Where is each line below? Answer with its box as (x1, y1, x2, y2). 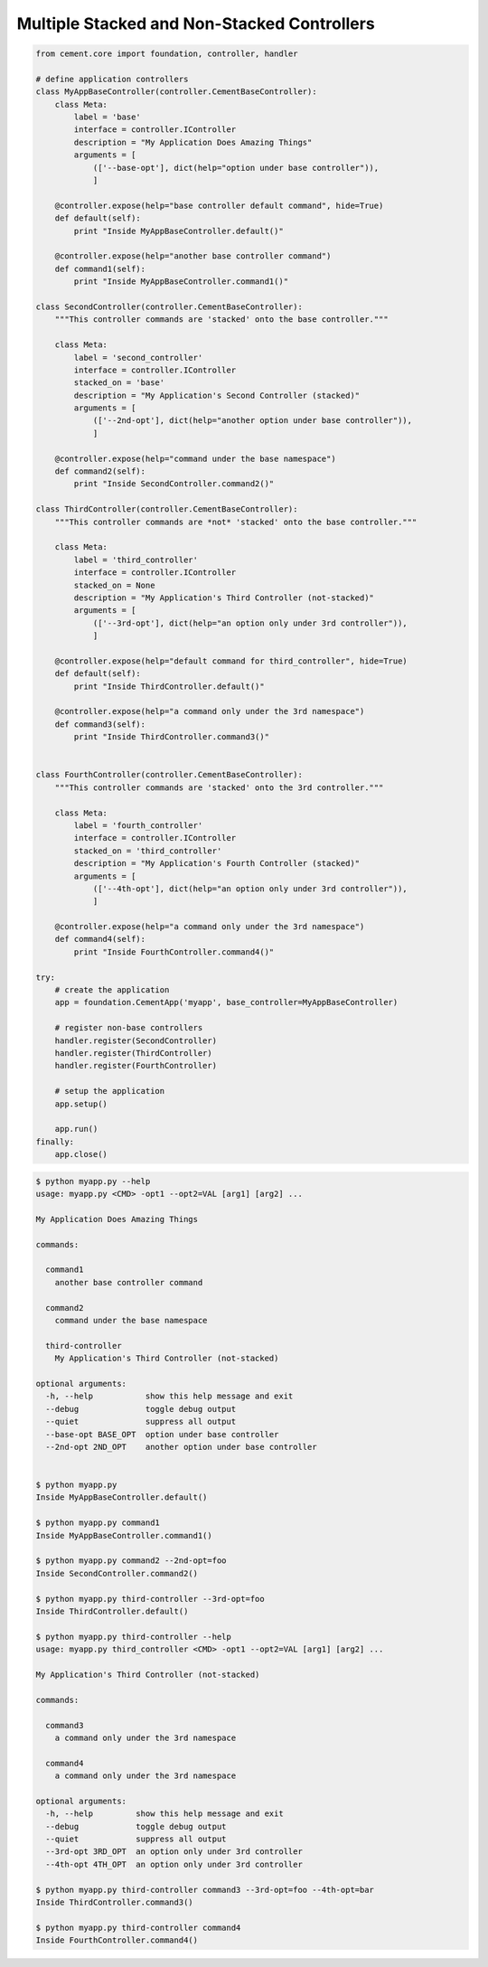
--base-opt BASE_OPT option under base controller (45, 1429, 279, 1439)
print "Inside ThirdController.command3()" (73, 732, 270, 742)
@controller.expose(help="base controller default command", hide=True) (54, 200, 384, 211)
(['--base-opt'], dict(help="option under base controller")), (92, 163, 380, 173)
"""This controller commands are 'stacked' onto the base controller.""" (54, 315, 389, 325)
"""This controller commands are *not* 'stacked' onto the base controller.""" (54, 516, 418, 527)
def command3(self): (54, 719, 146, 729)
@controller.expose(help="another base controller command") (54, 251, 332, 261)
